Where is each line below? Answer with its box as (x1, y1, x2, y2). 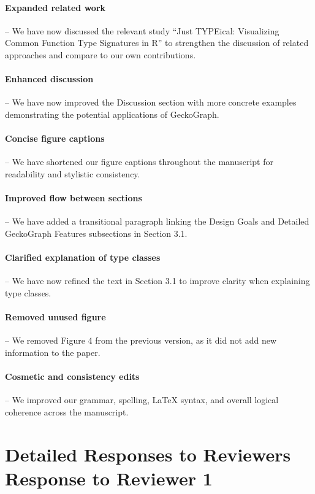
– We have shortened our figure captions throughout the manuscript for (5, 155, 274, 168)
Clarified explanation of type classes (5, 251, 161, 264)
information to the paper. (5, 345, 101, 358)
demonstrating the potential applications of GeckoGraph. (5, 107, 219, 120)
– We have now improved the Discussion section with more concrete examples (5, 96, 297, 109)
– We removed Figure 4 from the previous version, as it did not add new (5, 334, 277, 347)
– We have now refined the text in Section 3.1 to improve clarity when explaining (5, 274, 310, 287)
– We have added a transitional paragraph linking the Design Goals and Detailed (5, 215, 309, 228)
